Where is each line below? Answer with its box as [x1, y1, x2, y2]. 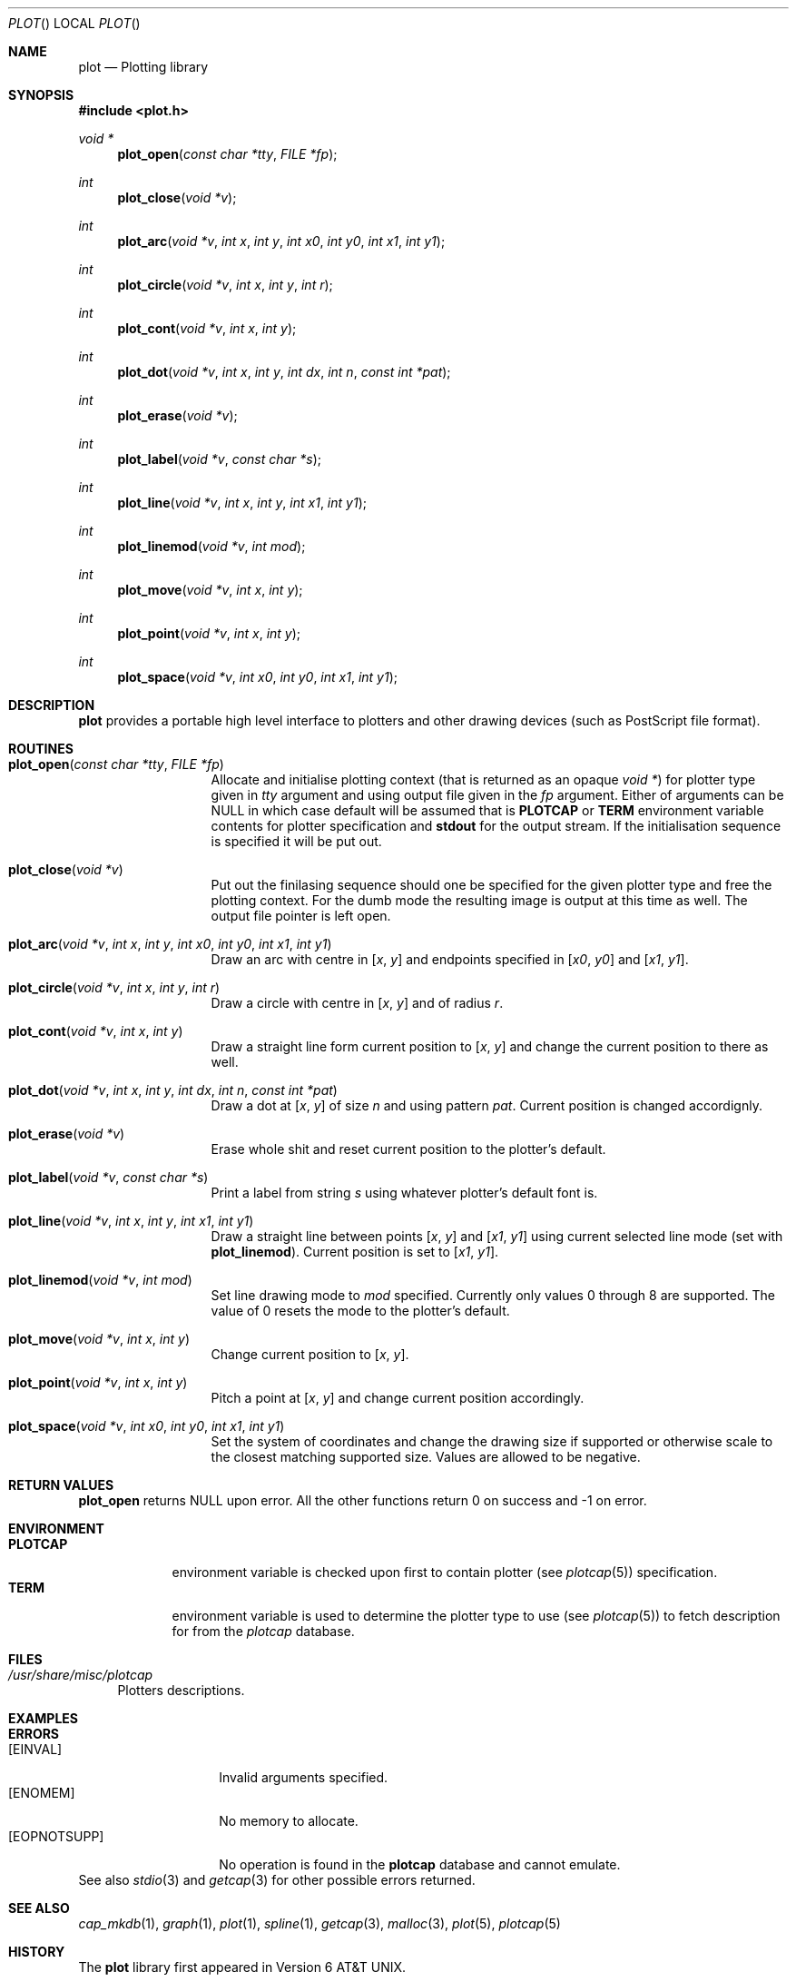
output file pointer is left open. [211, 908, 391, 923]
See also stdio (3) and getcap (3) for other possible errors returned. [78, 1872, 476, 1888]
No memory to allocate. [219, 1813, 359, 1829]
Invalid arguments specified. [219, 1770, 388, 1785]
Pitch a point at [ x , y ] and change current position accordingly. [211, 1390, 585, 1405]
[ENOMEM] [8, 1785, 75, 1800]
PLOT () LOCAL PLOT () [8, 15, 141, 31]
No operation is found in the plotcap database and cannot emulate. [219, 1857, 621, 1872]
